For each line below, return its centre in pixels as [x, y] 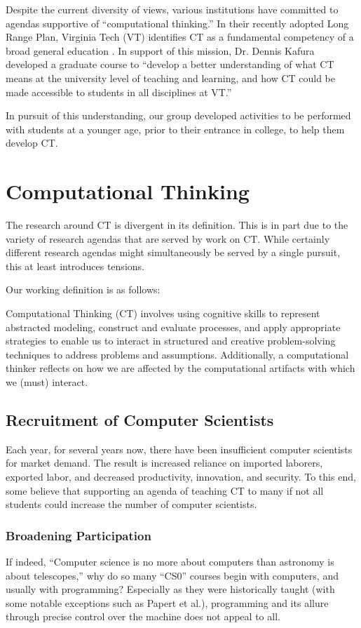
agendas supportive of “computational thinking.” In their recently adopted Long [177, 23]
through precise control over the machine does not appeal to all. [143, 616]
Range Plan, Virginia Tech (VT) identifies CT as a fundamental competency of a [180, 37]
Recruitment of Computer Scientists [140, 419]
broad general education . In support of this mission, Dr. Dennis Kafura [160, 50]
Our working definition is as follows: [83, 289]
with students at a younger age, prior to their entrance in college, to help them [175, 129]
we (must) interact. [47, 382]
